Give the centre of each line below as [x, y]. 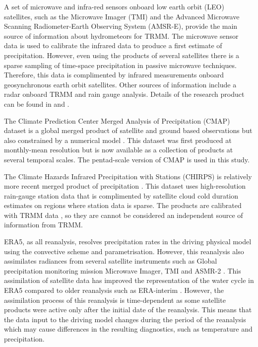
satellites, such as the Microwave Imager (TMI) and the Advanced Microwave [122, 16]
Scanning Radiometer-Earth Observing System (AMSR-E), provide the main [121, 26]
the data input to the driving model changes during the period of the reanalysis [125, 319]
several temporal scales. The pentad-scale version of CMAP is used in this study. [127, 159]
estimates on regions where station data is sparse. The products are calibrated [123, 205]
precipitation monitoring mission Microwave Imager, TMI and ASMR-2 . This [123, 270]
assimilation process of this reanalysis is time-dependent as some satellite [115, 300]
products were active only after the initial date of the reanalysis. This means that [128, 310]
